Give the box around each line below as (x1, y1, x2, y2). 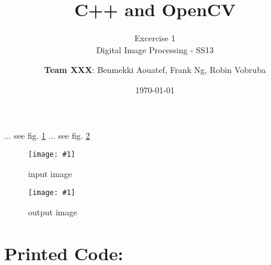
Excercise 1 (134, 32, 176, 44)
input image (28, 167, 72, 179)
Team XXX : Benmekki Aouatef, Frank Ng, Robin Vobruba (44, 63, 266, 76)
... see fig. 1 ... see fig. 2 (4, 129, 90, 141)
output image (28, 206, 77, 218)
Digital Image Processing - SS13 (96, 43, 214, 56)
